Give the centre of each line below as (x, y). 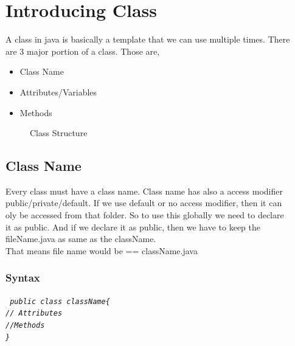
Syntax (23, 278)
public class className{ (60, 301)
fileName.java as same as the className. (81, 239)
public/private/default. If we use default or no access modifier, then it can (144, 203)
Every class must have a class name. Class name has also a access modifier (144, 191)
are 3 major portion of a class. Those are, (83, 51)
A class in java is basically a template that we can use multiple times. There (148, 39)
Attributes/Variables (58, 92)
